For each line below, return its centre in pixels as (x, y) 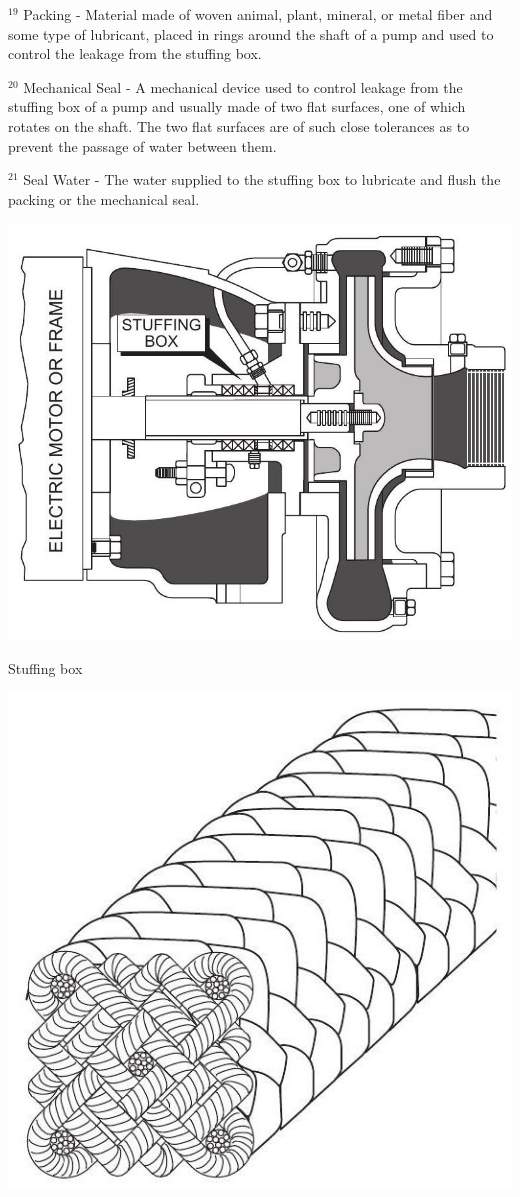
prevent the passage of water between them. (142, 145)
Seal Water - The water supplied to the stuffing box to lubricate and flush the (262, 179)
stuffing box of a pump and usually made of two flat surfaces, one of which (237, 106)
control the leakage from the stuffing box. (135, 53)
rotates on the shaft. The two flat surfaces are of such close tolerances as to (239, 125)
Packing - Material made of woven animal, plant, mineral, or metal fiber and (258, 14)
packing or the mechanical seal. (104, 198)
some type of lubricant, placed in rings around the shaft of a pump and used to (251, 33)
